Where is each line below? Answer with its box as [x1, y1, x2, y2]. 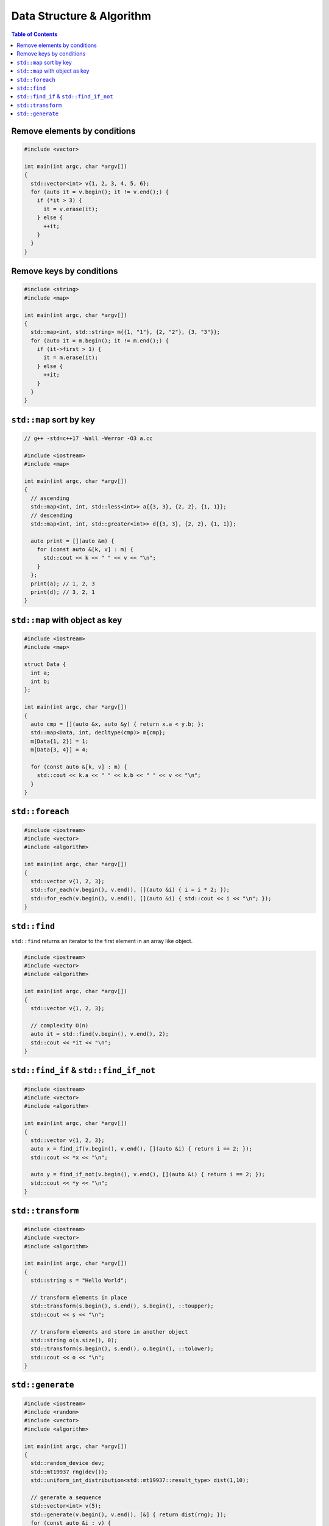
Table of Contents [11, 31, 58, 38]
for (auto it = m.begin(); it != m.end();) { [30, 337, 169, 344]
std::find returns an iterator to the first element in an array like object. [11, 937, 193, 944]
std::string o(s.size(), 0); [30, 1337, 118, 1343]
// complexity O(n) [30, 1022, 89, 1029]
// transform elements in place [30, 1294, 127, 1301]
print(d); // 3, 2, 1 [30, 589, 96, 596]
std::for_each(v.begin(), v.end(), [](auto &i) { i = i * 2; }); [30, 886, 230, 894]
